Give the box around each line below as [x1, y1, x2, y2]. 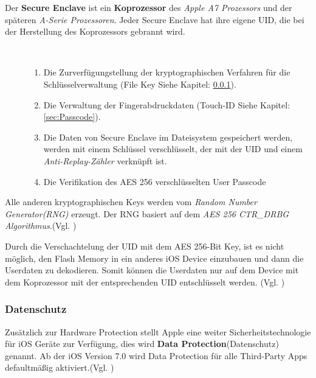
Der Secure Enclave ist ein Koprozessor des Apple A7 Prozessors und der [5, 1, 292, 13]
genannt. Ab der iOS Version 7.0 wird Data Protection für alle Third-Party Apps [5, 349, 307, 362]
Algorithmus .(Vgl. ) [5, 219, 77, 232]
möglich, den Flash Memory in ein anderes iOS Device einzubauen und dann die [5, 251, 304, 264]
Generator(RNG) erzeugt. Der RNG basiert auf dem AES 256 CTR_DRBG [5, 207, 289, 220]
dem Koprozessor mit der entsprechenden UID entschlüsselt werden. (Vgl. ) [5, 275, 285, 288]
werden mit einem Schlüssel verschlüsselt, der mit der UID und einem [43, 142, 303, 155]
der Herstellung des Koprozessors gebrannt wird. [5, 25, 185, 38]
